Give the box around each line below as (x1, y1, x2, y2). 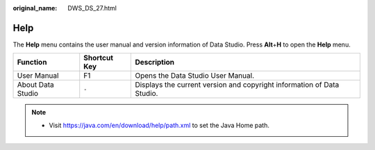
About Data (17, 80, 55, 90)
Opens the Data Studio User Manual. (135, 71, 255, 81)
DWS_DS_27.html (67, 4, 117, 12)
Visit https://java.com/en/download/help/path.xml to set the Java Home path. (49, 121, 270, 129)
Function (17, 58, 47, 67)
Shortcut (83, 53, 114, 62)
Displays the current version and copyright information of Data (135, 80, 340, 90)
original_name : (12, 4, 58, 12)
